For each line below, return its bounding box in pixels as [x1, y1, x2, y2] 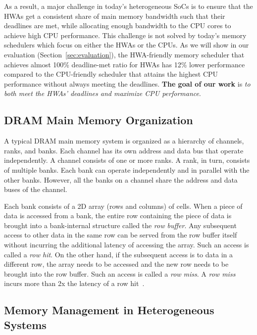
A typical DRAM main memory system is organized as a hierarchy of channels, [4, 136, 244, 146]
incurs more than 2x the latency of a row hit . [4, 278, 145, 288]
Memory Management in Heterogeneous [4, 302, 214, 318]
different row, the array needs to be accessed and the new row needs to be [4, 259, 229, 269]
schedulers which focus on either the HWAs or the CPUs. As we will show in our [4, 40, 249, 50]
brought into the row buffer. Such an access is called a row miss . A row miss [4, 268, 236, 279]
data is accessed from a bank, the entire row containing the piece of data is [4, 210, 232, 221]
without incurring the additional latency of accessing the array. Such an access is [4, 239, 249, 250]
